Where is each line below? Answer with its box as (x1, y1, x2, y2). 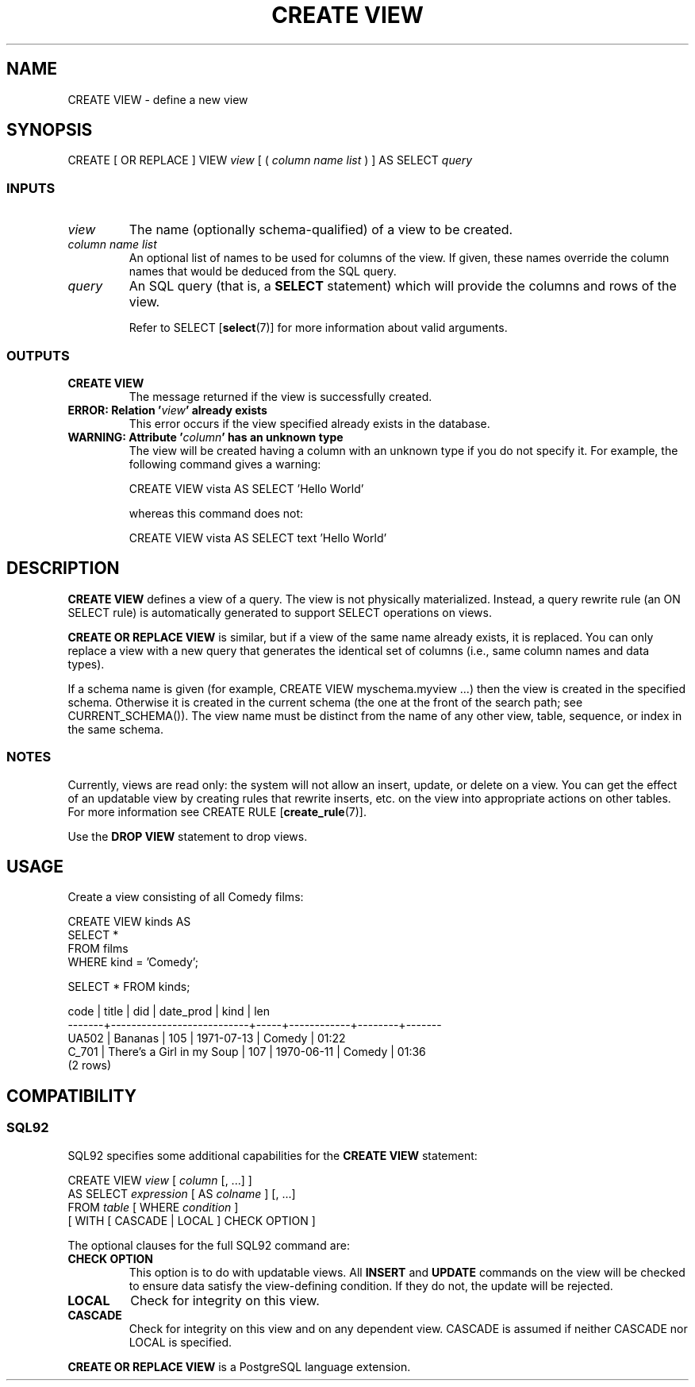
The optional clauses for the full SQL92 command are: (67, 1238, 350, 1252)
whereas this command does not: (129, 506, 304, 520)
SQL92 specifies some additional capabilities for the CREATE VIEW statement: (67, 1148, 478, 1162)
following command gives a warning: (129, 457, 321, 471)
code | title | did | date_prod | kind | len (67, 1004, 271, 1019)
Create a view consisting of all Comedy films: (67, 890, 304, 904)
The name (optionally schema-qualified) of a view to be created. (129, 222, 513, 238)
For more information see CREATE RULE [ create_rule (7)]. (67, 804, 367, 819)
